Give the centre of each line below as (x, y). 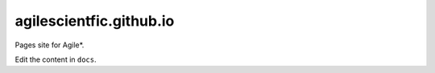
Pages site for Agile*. (50, 45)
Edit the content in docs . (56, 59)
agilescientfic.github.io (95, 21)
